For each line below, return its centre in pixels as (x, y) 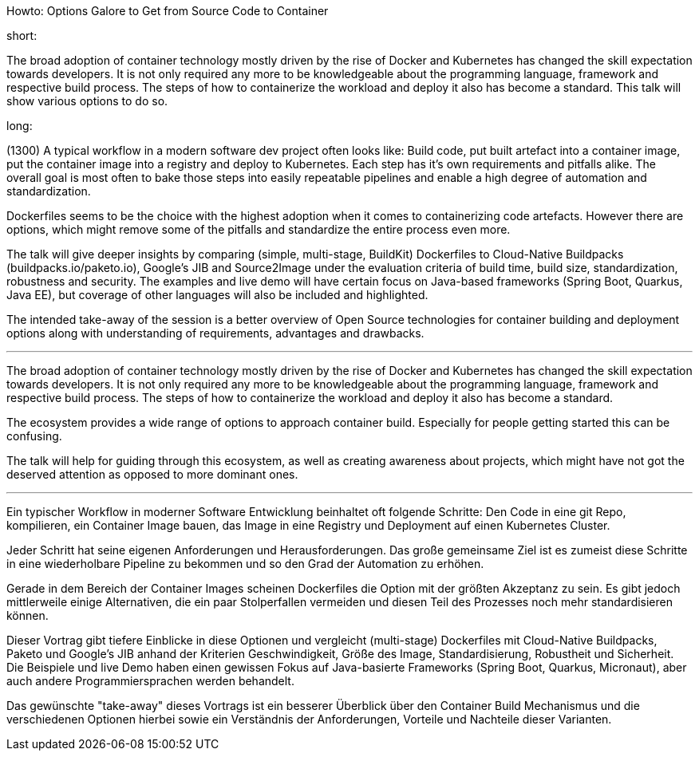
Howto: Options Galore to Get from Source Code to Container (168, 11)
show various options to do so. (87, 101)
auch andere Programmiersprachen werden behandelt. (150, 681)
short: (22, 35)
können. (28, 615)
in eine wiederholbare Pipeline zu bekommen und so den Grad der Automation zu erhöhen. (245, 564)
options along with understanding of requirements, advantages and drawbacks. (215, 333)
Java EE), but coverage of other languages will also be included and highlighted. (217, 295)
